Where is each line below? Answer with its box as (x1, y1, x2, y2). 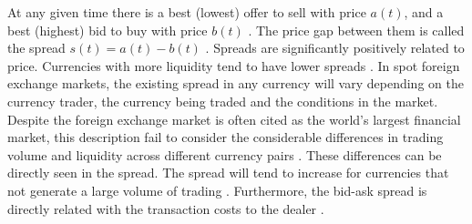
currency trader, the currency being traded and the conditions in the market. (7, 91, 438, 110)
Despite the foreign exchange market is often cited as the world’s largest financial (7, 109, 461, 128)
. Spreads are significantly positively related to (205, 38, 465, 57)
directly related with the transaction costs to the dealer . (7, 199, 324, 218)
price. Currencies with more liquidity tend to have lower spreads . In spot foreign (7, 56, 460, 75)
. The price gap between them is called (248, 20, 465, 39)
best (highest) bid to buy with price (7, 20, 208, 39)
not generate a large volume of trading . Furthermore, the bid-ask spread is (7, 180, 427, 199)
